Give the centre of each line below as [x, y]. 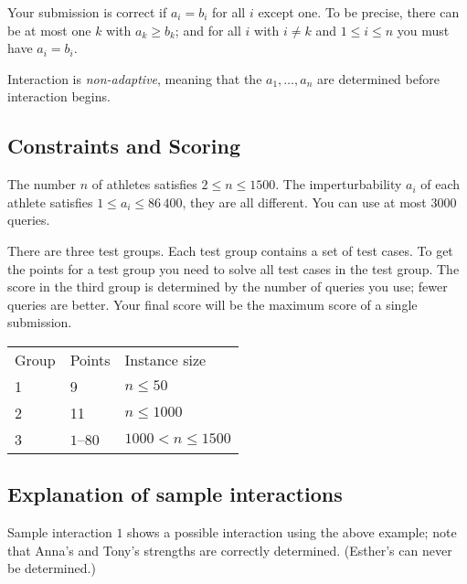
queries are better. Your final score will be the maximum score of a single [212, 304]
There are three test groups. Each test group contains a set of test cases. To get [230, 250]
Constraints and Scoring [124, 146]
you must [423, 30]
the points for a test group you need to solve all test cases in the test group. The [233, 268]
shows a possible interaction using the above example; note [292, 532]
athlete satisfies [50, 202]
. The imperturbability [339, 184]
